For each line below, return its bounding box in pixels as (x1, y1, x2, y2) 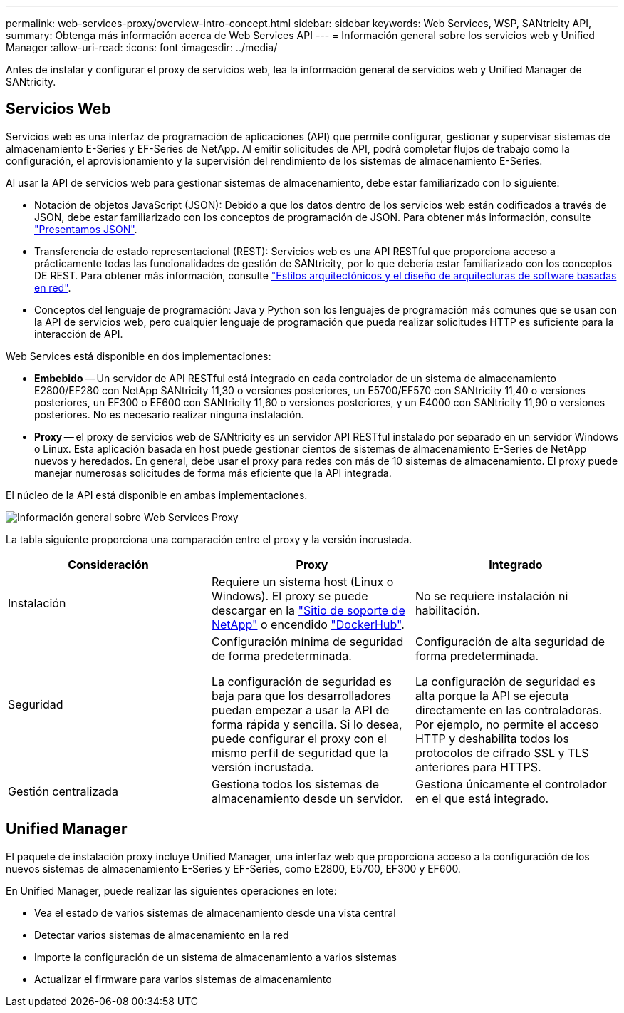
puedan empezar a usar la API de (211, 702, 390, 717)
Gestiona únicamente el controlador (415, 776, 607, 791)
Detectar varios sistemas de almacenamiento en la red (34, 928, 289, 941)
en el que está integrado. (415, 791, 549, 806)
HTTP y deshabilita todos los (415, 731, 569, 746)
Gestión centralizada (8, 783, 118, 798)
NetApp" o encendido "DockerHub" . (211, 617, 405, 632)
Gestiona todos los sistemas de (211, 776, 379, 791)
